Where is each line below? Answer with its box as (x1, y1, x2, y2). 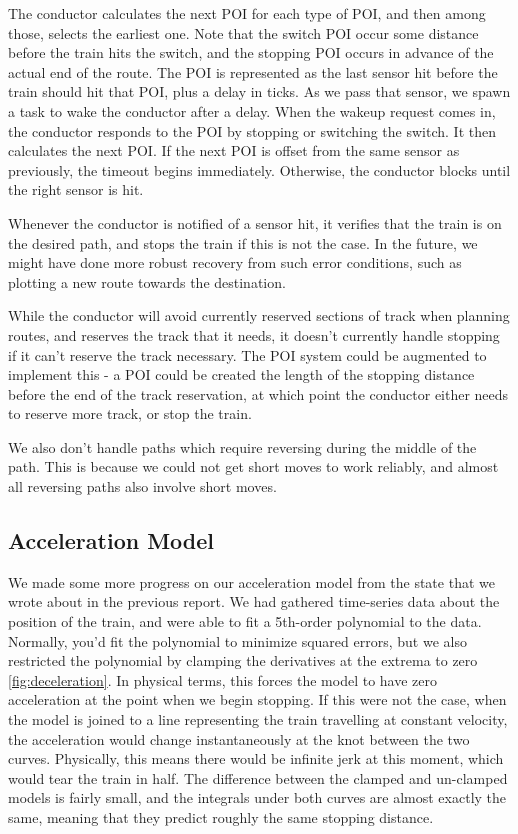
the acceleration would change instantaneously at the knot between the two (8, 728, 470, 749)
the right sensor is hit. (8, 179, 144, 200)
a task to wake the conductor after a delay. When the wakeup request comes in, (8, 100, 496, 121)
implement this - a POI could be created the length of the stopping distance (8, 364, 475, 385)
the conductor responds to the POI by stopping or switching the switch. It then (8, 120, 496, 141)
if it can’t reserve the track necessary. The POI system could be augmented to (8, 344, 487, 365)
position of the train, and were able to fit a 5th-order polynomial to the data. (8, 611, 482, 632)
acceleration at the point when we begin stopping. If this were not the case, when (8, 689, 507, 710)
